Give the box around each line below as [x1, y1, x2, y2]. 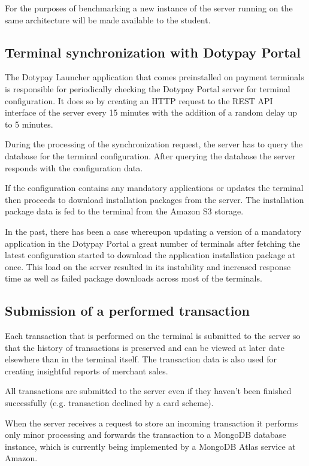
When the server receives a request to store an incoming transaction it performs [5, 416, 298, 429]
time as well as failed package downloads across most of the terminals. [5, 272, 262, 285]
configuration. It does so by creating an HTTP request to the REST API [5, 94, 273, 107]
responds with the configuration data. [5, 161, 143, 174]
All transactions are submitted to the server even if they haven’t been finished [5, 385, 292, 397]
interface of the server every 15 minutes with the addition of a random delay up [5, 106, 298, 119]
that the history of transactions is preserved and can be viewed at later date [5, 341, 284, 353]
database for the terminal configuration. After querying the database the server [5, 149, 296, 162]
